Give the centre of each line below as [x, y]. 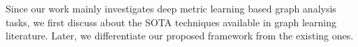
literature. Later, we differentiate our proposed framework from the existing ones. [180, 36]
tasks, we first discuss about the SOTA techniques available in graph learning [171, 22]
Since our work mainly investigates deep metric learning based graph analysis [171, 8]
